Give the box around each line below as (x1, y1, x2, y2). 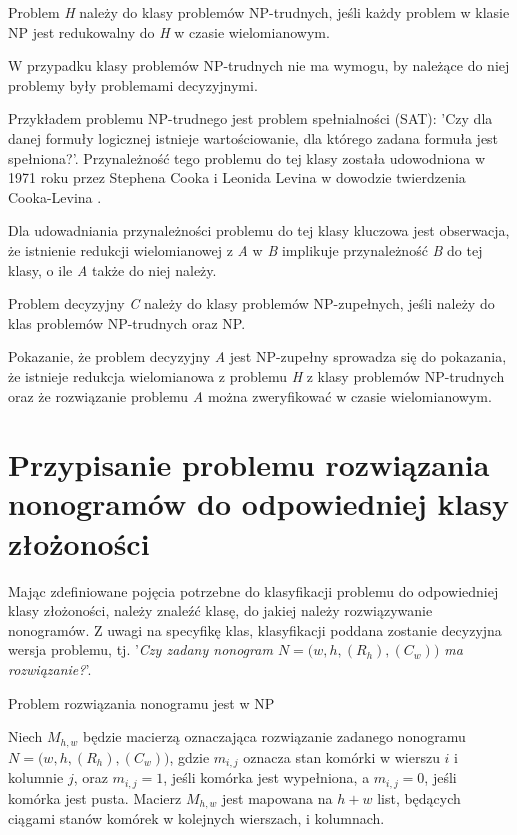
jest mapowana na (222, 787, 333, 808)
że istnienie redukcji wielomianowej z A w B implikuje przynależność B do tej (8, 239, 483, 260)
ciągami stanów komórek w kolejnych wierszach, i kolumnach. (8, 807, 385, 828)
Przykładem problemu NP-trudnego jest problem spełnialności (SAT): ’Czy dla (8, 108, 493, 129)
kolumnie (8, 767, 64, 788)
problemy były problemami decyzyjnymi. (8, 74, 258, 95)
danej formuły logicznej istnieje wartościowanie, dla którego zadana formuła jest (8, 127, 499, 148)
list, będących (377, 787, 461, 808)
